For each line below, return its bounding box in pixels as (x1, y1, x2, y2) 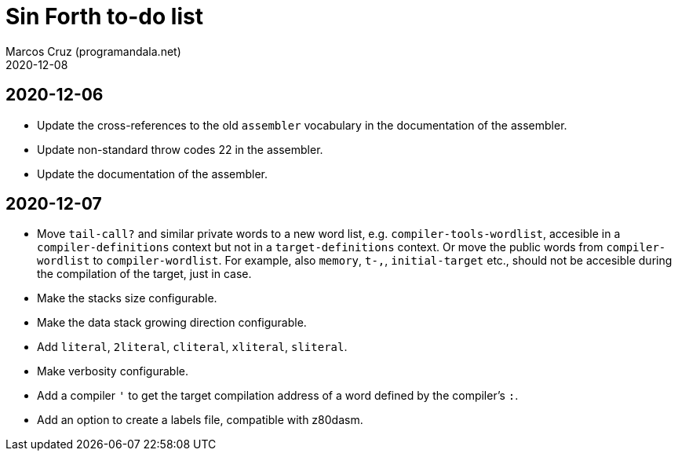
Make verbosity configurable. (37, 364, 189, 378)
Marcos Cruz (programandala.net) (5, 44, 181, 58)
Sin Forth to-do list (5, 3, 203, 30)
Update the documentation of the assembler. (37, 166, 268, 181)
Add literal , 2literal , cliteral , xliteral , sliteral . (37, 340, 348, 354)
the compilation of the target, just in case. (37, 267, 252, 281)
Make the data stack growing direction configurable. (37, 316, 307, 330)
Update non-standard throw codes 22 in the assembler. (37, 142, 323, 156)
